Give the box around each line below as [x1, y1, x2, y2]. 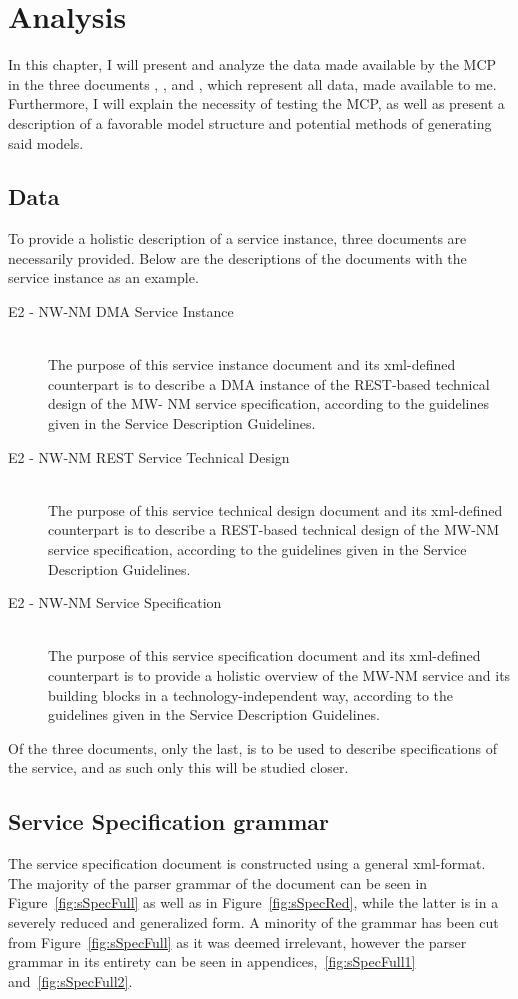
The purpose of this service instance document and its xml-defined [48, 354, 456, 375]
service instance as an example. [8, 267, 199, 288]
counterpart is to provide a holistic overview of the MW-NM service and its [48, 664, 511, 685]
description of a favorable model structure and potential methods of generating [8, 112, 492, 133]
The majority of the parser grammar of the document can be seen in [8, 872, 428, 893]
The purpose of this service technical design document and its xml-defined [48, 499, 503, 520]
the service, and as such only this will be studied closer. [8, 757, 349, 778]
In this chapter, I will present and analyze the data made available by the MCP [8, 54, 497, 75]
